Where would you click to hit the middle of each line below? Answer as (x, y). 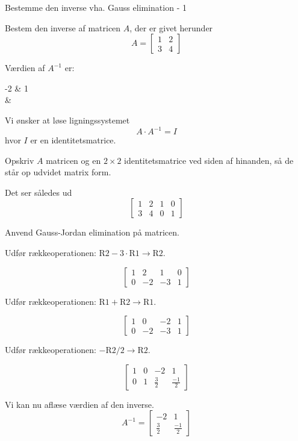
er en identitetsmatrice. (73, 140)
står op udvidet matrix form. (58, 172)
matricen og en (73, 160)
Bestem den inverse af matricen (63, 27)
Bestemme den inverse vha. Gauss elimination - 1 (96, 7)
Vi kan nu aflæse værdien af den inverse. (79, 404)
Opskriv (20, 160)
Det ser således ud (39, 192)
